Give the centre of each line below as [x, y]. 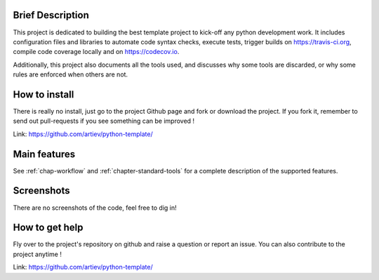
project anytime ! [38, 254]
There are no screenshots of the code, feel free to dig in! [95, 208]
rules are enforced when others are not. [71, 74]
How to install [44, 94]
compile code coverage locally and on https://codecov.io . [96, 52]
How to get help [48, 228]
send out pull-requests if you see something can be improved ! [104, 121]
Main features [44, 154]
